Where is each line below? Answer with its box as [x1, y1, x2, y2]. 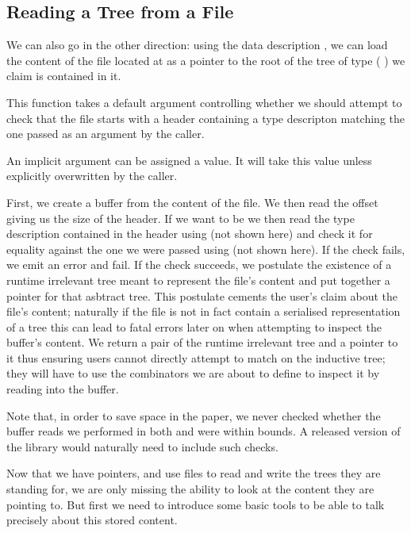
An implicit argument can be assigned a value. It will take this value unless [6, 151, 372, 168]
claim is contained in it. [6, 67, 121, 84]
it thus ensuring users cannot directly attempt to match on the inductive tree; [6, 349, 386, 366]
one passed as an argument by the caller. [6, 125, 205, 142]
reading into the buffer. [6, 381, 119, 397]
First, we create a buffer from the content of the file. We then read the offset [6, 194, 378, 210]
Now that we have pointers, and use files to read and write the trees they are [6, 465, 381, 481]
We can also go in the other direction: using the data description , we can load [6, 36, 388, 53]
